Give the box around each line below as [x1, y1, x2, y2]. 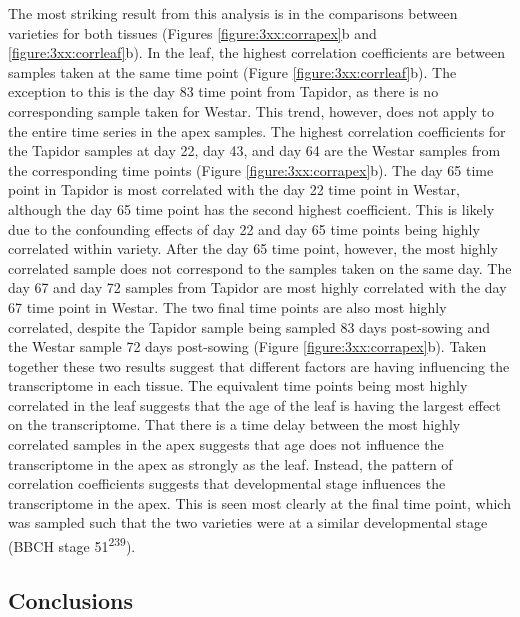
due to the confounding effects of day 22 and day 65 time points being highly [8, 218, 480, 239]
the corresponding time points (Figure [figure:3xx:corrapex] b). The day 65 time [8, 159, 494, 180]
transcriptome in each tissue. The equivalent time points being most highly [8, 375, 468, 396]
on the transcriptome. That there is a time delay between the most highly [8, 414, 461, 435]
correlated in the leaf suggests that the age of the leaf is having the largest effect [8, 394, 501, 415]
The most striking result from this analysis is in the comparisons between [8, 3, 458, 23]
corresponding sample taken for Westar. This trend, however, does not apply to [8, 100, 494, 121]
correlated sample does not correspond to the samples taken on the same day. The [8, 257, 512, 278]
